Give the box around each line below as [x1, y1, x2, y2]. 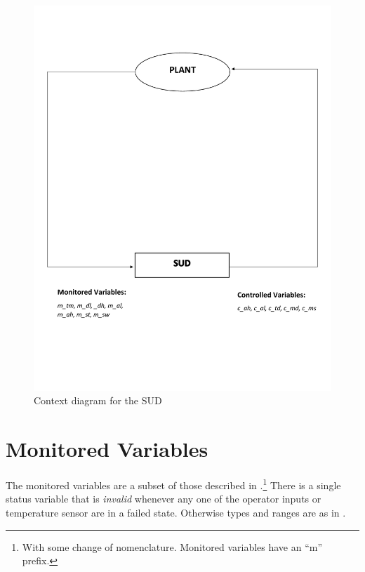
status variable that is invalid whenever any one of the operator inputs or [6, 491, 321, 506]
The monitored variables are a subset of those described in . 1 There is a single [6, 476, 341, 492]
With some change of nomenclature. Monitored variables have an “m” [22, 539, 323, 554]
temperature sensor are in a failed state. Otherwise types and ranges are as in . [6, 505, 346, 520]
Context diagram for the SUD [34, 393, 162, 408]
